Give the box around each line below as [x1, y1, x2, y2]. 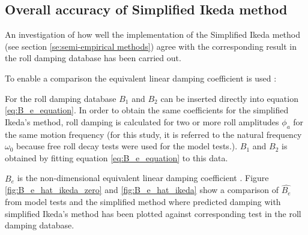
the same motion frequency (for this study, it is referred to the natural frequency [5, 128, 302, 140]
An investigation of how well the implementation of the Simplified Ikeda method [5, 28, 301, 41]
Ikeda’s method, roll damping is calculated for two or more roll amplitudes [5, 115, 279, 128]
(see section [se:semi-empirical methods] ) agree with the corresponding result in [5, 40, 297, 52]
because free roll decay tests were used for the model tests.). [16, 140, 238, 152]
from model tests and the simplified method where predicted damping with [5, 195, 281, 207]
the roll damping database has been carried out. [5, 52, 181, 64]
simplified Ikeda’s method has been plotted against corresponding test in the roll [5, 207, 301, 219]
